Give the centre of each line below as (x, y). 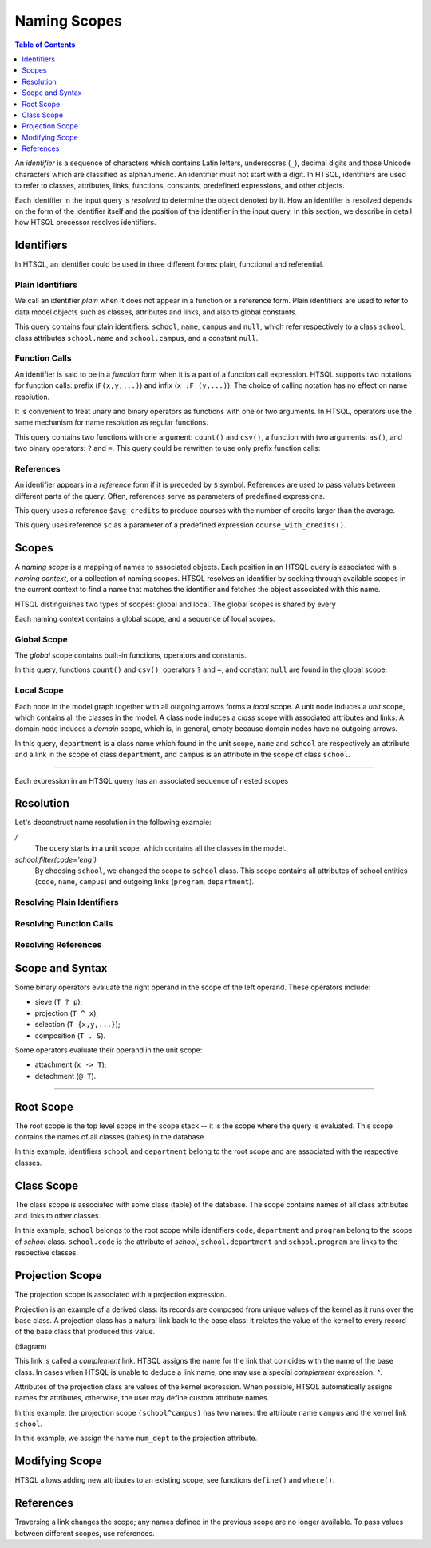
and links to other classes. (58, 1216)
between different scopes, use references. (85, 1533)
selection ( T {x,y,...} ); (77, 1025)
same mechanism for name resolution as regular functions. (112, 422)
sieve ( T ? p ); (59, 1002)
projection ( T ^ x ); (67, 1013)
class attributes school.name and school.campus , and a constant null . (136, 338)
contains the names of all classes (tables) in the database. (111, 1137)
